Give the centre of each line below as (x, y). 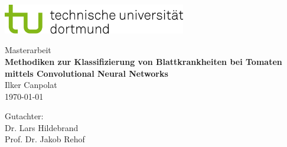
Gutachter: (24, 116)
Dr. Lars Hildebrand (42, 127)
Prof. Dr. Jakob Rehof (45, 139)
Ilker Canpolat (31, 85)
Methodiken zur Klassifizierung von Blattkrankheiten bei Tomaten (143, 61)
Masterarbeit (28, 50)
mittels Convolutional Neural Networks (87, 73)
